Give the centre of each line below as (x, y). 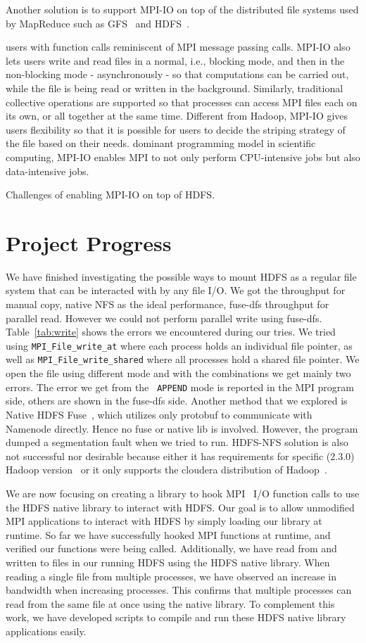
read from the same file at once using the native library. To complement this (170, 603)
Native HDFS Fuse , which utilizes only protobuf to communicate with (159, 414)
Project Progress (89, 242)
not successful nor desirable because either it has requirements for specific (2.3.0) (180, 456)
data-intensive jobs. (48, 171)
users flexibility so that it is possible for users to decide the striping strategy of (176, 129)
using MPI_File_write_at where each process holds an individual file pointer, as (179, 345)
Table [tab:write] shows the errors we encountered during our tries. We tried (171, 332)
